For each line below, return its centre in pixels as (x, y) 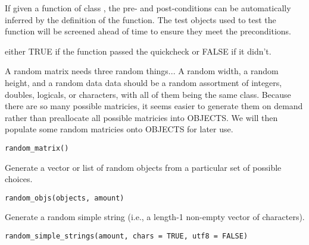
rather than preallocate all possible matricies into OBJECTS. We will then (141, 117)
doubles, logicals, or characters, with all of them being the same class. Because (148, 94)
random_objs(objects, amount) (65, 198)
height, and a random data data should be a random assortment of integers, (143, 82)
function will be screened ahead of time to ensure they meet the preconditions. (148, 31)
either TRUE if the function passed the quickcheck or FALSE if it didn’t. (138, 51)
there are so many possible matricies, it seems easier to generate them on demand (154, 106)
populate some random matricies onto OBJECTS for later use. (119, 129)
